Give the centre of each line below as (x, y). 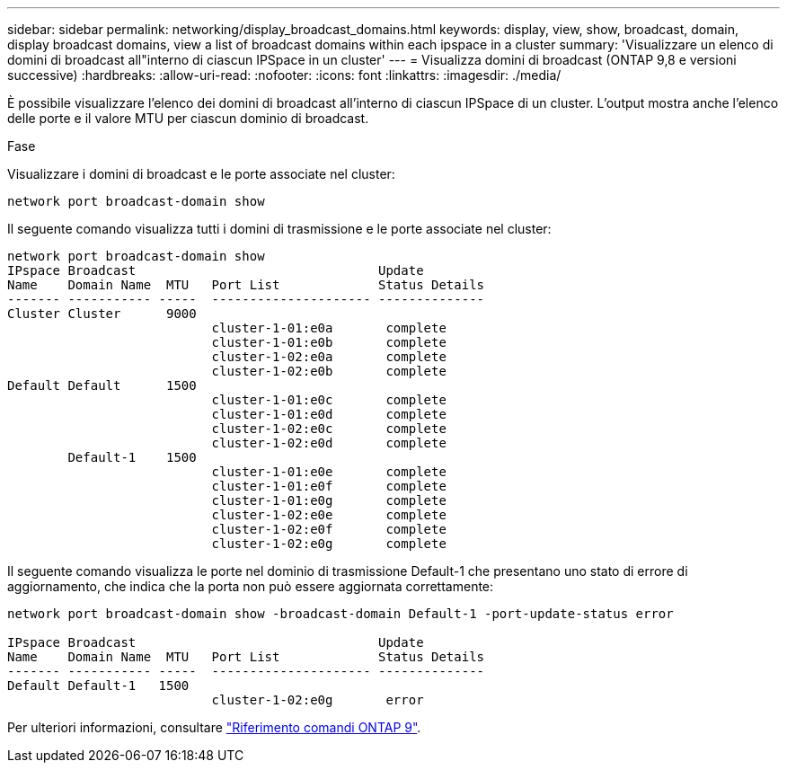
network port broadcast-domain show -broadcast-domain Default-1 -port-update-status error (340, 614)
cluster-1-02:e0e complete (329, 515)
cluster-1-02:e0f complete (329, 529)
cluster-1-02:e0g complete (329, 544)
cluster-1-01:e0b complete (329, 342)
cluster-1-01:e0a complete (329, 328)
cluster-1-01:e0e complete (329, 472)
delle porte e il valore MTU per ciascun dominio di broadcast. (188, 118)
